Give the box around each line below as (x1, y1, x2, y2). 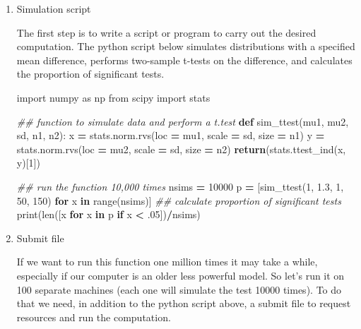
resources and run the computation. (16, 309, 171, 324)
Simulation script (16, 1, 91, 16)
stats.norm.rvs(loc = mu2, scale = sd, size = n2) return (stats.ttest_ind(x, (16, 141, 346, 156)
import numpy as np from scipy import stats (16, 90, 211, 104)
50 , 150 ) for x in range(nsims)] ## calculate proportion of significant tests (16, 193, 341, 208)
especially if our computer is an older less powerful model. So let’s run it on (16, 268, 345, 282)
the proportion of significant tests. (16, 66, 165, 81)
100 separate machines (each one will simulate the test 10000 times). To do (16, 282, 342, 297)
